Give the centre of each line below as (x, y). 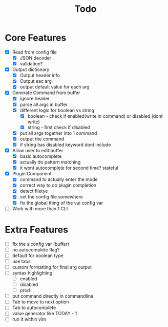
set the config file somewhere (51, 197)
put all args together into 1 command (58, 133)
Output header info (40, 76)
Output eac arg (36, 81)
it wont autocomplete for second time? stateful (69, 168)
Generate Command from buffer (46, 93)
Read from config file (34, 52)
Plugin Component (32, 174)
